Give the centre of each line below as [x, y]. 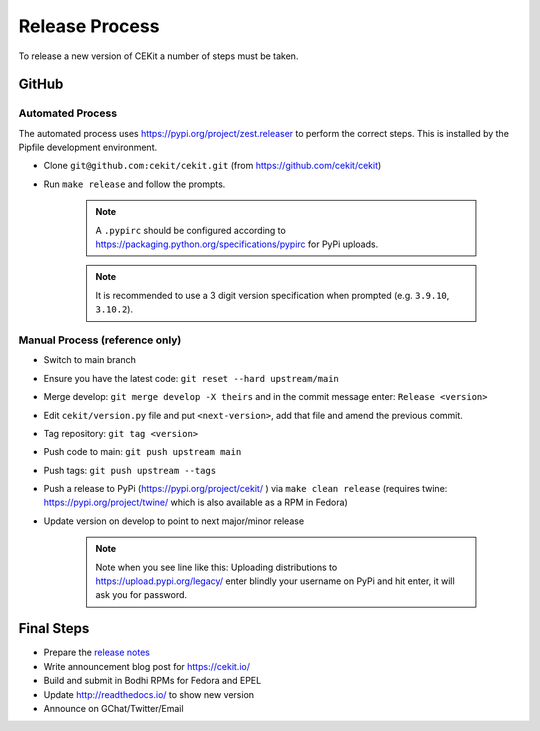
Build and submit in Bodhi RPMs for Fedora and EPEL [152, 681]
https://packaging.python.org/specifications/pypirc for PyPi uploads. [237, 244]
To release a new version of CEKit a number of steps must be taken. [158, 56]
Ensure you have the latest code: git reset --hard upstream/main [191, 378]
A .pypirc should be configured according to [191, 230]
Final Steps [54, 628]
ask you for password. [141, 595]
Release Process [89, 26]
